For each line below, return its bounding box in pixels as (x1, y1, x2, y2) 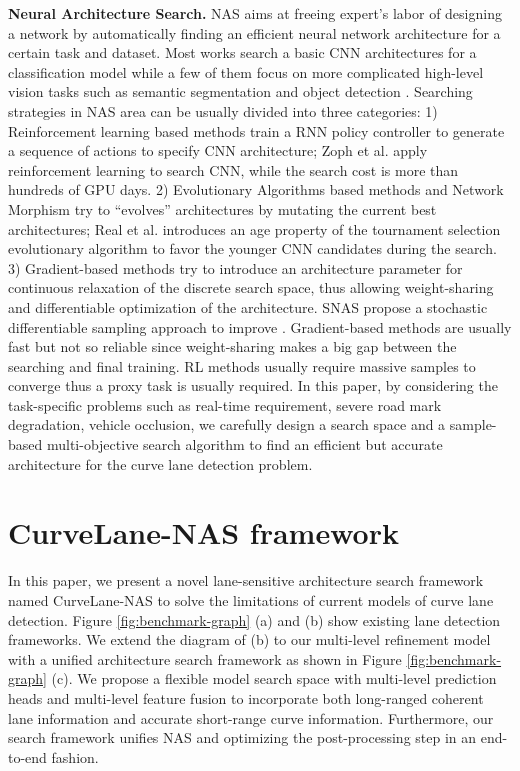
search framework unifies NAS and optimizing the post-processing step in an (8, 727, 477, 748)
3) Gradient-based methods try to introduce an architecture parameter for (8, 257, 463, 278)
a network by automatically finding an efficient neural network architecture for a (8, 22, 501, 43)
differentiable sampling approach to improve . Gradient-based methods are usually (8, 316, 512, 337)
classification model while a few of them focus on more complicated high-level (8, 61, 484, 82)
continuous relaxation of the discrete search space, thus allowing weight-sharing (8, 277, 494, 298)
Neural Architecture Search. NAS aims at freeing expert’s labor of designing (8, 3, 502, 23)
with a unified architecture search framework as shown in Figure (8, 648, 402, 669)
